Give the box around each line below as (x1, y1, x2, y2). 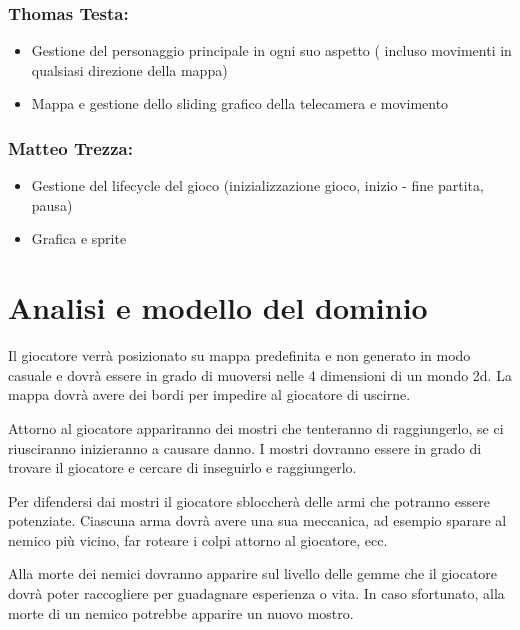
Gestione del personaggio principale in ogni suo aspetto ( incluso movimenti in (31, 40, 512, 61)
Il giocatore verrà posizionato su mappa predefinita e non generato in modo (8, 345, 471, 366)
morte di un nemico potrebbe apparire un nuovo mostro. (8, 602, 354, 623)
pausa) (31, 194, 73, 215)
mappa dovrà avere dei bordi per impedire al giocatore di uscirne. (8, 384, 411, 405)
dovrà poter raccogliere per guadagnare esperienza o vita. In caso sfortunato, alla (8, 583, 505, 604)
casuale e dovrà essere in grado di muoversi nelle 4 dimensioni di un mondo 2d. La (8, 364, 512, 385)
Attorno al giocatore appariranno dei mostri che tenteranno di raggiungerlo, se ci (8, 417, 504, 438)
